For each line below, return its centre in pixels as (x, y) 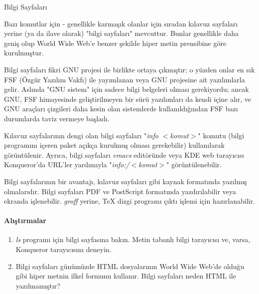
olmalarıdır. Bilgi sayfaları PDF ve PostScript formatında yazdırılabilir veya (120, 191)
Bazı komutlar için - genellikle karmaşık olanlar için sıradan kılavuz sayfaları (121, 23)
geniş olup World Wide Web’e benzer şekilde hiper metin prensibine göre (115, 43)
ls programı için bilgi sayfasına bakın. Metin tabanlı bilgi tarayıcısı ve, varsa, (133, 239)
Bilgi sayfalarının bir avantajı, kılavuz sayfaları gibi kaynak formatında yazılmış (126, 181)
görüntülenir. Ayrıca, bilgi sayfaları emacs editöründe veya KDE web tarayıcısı (124, 154)
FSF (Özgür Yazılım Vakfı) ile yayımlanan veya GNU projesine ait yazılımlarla (125, 79)
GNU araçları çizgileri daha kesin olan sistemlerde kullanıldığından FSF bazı (121, 109)
